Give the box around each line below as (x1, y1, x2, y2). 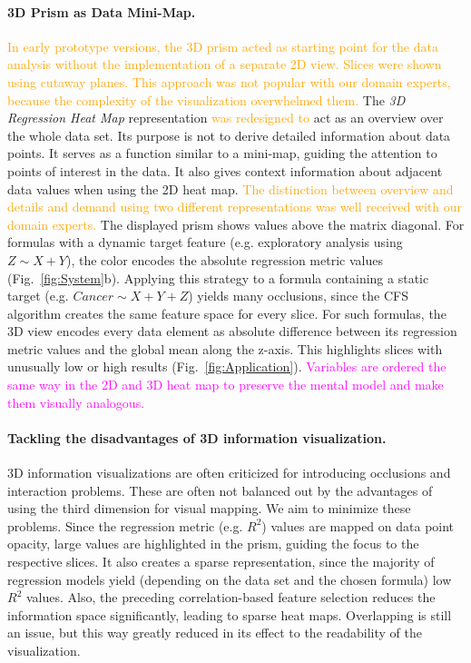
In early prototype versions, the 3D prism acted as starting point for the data (7, 36, 438, 55)
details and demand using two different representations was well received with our (7, 197, 463, 216)
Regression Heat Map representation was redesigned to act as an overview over (7, 108, 444, 127)
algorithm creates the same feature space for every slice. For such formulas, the (7, 303, 446, 322)
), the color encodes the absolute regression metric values (66, 250, 383, 269)
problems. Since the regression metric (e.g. (7, 516, 243, 535)
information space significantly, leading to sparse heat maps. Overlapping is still (7, 605, 452, 624)
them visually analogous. (7, 392, 145, 411)
